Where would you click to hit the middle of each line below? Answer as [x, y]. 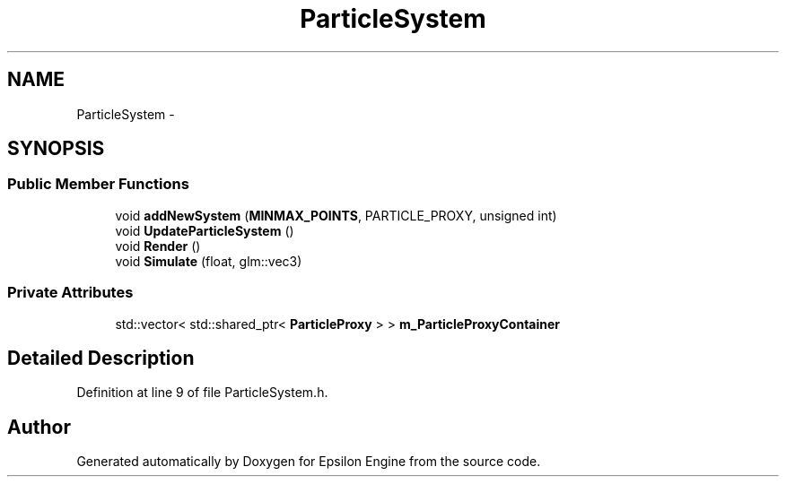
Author [39, 427]
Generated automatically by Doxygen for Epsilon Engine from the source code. [309, 462]
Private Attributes [70, 293]
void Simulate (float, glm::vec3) [209, 261]
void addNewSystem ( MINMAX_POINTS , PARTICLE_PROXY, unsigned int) [336, 215]
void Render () [158, 246]
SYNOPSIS [56, 149]
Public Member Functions [98, 184]
